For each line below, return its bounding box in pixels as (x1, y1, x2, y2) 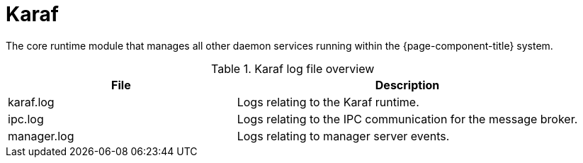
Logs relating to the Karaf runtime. (237, 94, 419, 109)
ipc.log (8, 111, 44, 126)
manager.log (8, 128, 74, 143)
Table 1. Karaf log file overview (211, 61, 375, 76)
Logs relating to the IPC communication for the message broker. (237, 111, 578, 126)
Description (375, 77, 440, 92)
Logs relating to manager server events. (237, 128, 450, 143)
